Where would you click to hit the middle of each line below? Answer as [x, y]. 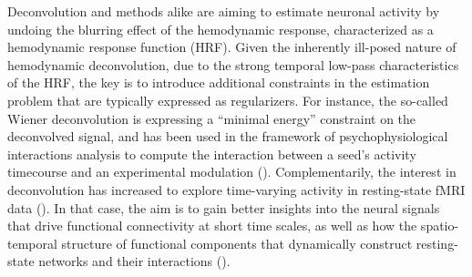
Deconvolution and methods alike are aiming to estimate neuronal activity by [224, 11]
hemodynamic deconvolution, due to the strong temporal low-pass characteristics [233, 64]
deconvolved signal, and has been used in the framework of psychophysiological [228, 136]
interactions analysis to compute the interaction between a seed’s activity [212, 154]
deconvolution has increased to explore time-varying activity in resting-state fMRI [236, 189]
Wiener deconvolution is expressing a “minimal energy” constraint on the [212, 118]
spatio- [440, 226]
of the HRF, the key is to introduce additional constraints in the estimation [219, 82]
